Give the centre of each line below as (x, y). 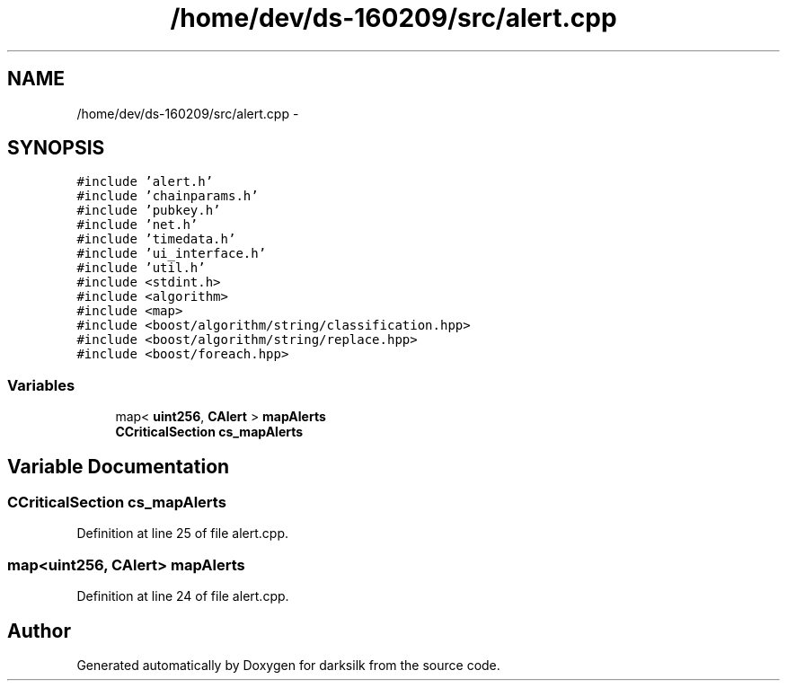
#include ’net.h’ (137, 225)
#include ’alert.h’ (145, 182)
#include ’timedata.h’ (156, 239)
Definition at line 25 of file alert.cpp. (183, 534)
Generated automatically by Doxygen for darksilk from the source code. (288, 665)
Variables (41, 385)
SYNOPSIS (56, 148)
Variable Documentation (119, 466)
